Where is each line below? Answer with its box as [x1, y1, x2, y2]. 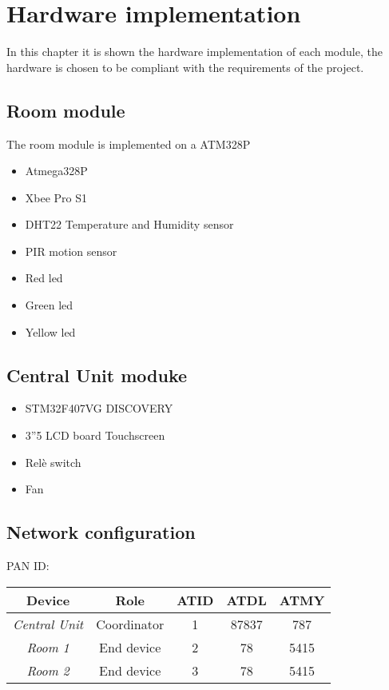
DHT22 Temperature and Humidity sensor [25, 216, 234, 233]
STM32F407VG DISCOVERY [25, 400, 173, 417]
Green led [25, 297, 73, 313]
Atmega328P [25, 162, 88, 179]
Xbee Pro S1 [25, 189, 88, 205]
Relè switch [25, 453, 81, 470]
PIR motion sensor [25, 242, 117, 259]
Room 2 [26, 660, 69, 680]
